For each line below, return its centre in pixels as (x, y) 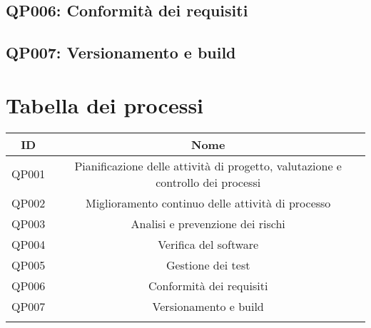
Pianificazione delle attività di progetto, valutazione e (208, 165)
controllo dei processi (208, 182)
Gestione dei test (208, 265)
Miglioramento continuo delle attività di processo (208, 203)
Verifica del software (208, 244)
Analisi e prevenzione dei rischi (208, 223)
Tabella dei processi (105, 104)
